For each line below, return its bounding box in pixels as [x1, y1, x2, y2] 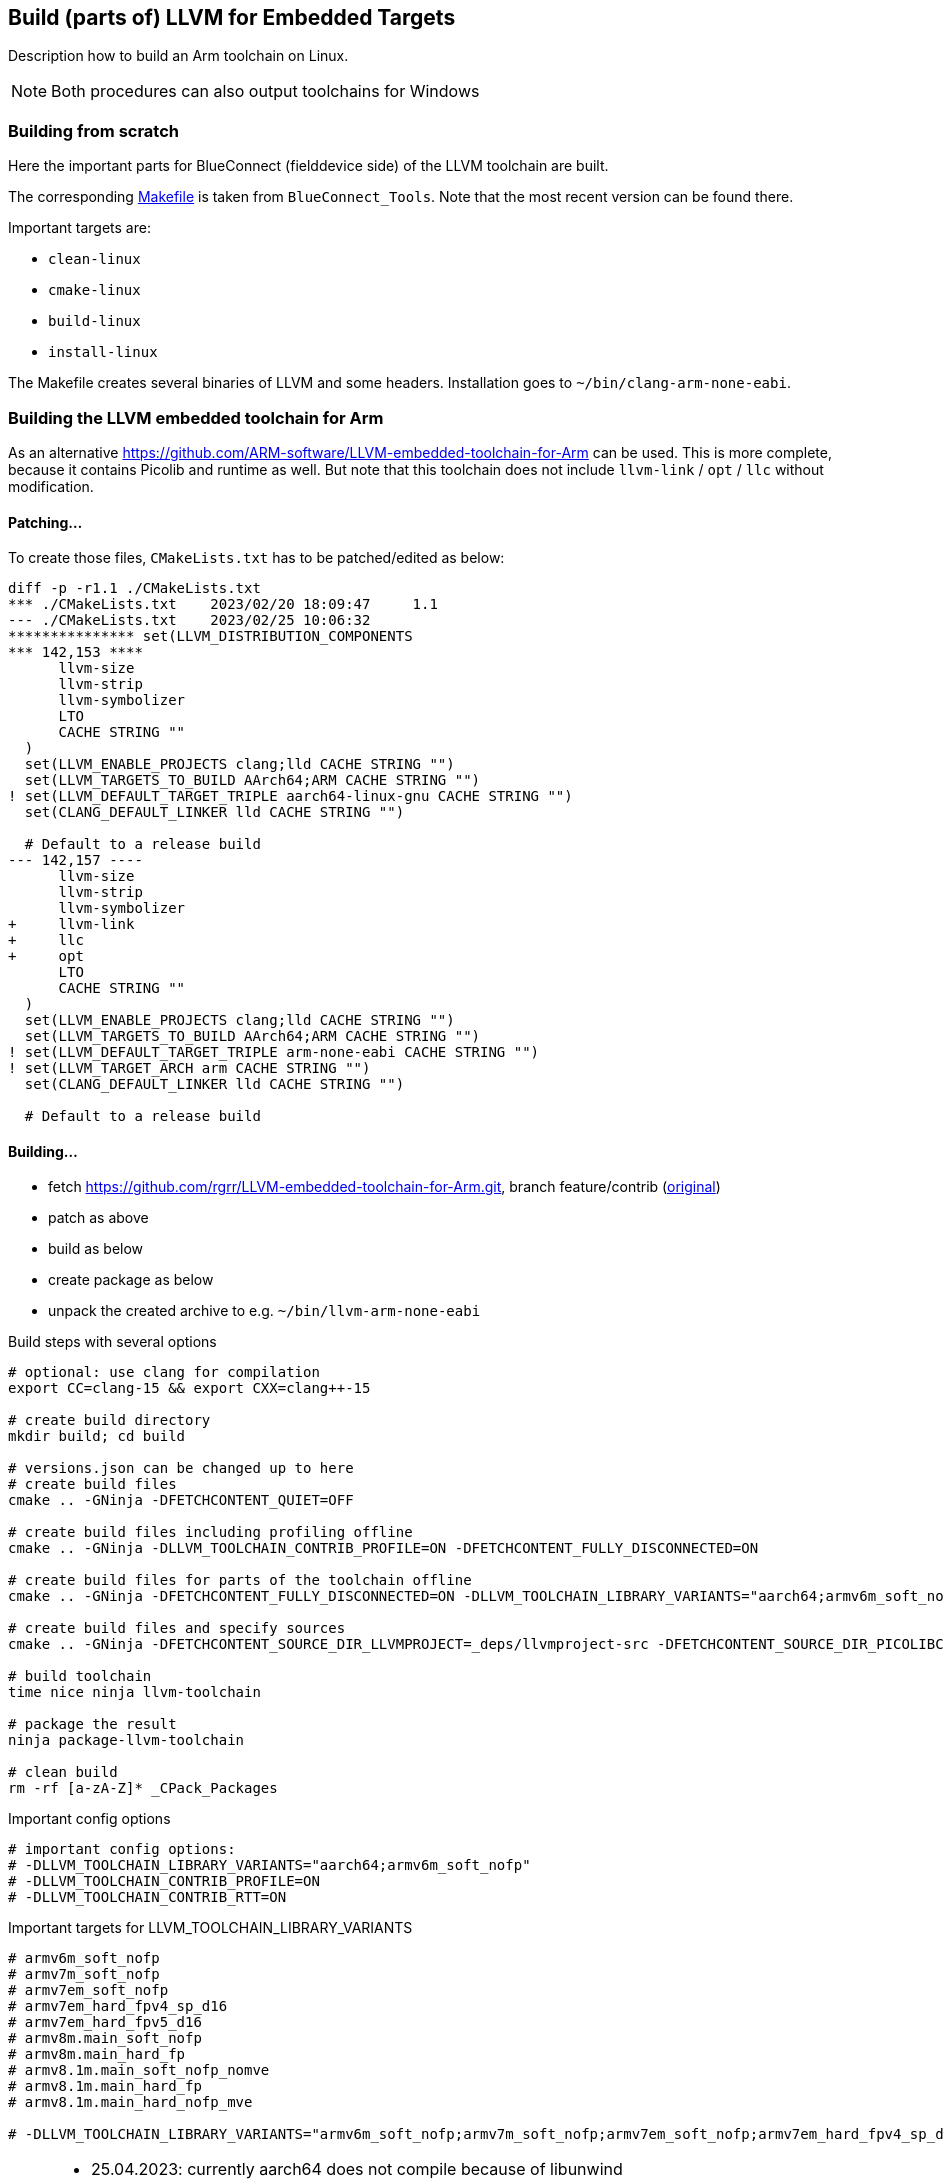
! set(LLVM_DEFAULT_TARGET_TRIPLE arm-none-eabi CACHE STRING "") [8, 1044, 540, 1061]
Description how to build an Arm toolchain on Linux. [8, 47, 349, 65]
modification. [8, 477, 94, 495]
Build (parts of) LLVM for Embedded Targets [8, 5, 456, 30]
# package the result [8, 1716, 177, 1733]
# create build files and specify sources [8, 1620, 346, 1637]
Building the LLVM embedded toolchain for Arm [8, 407, 384, 428]
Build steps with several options [8, 1333, 217, 1351]
